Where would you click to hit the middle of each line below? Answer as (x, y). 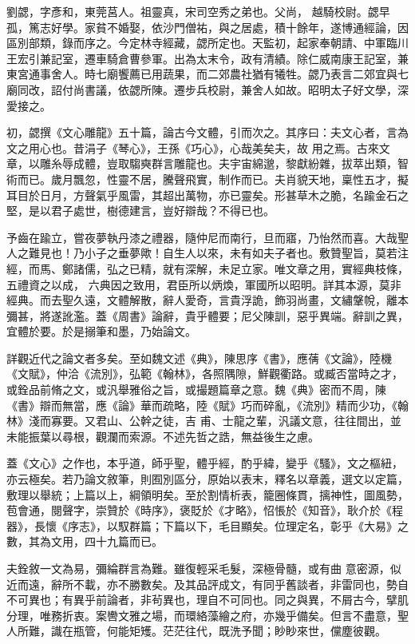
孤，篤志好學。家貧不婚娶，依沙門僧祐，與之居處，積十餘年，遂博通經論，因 (207, 27)
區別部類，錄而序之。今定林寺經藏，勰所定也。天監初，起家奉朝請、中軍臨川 (207, 43)
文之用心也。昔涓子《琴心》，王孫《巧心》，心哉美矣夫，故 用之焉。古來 (193, 147)
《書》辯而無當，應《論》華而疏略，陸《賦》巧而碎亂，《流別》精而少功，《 (202, 405)
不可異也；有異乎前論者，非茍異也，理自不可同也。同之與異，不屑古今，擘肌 (207, 600)
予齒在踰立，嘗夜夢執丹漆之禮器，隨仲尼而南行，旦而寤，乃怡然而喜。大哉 (202, 237)
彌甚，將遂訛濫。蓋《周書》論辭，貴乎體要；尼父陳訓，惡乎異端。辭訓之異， (207, 315)
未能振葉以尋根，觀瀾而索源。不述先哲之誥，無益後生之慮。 (163, 436)
